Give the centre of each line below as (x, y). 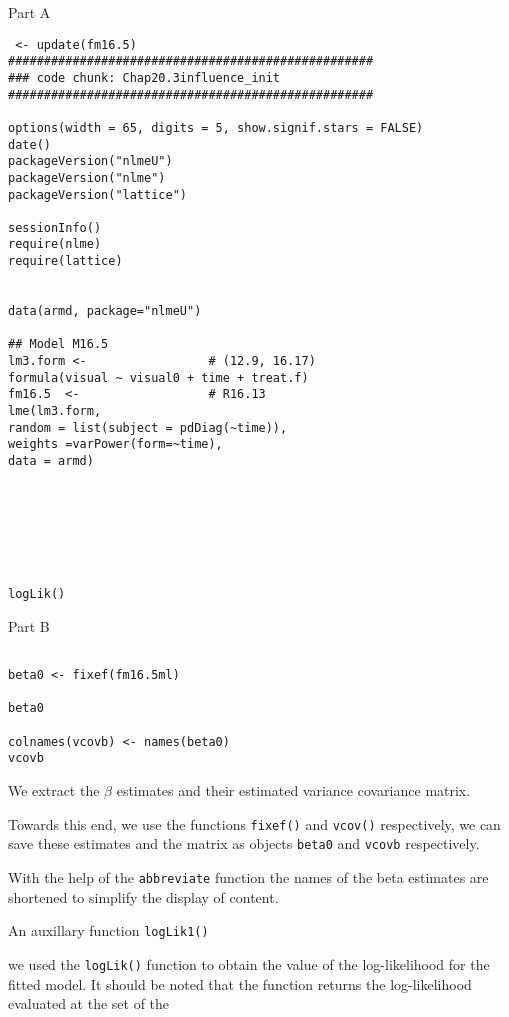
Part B (29, 625)
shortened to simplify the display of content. (143, 896)
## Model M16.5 (58, 344)
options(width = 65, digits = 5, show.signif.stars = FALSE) (216, 127)
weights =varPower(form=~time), (115, 444)
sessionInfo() (55, 227)
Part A (29, 12)
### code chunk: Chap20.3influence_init (144, 77)
